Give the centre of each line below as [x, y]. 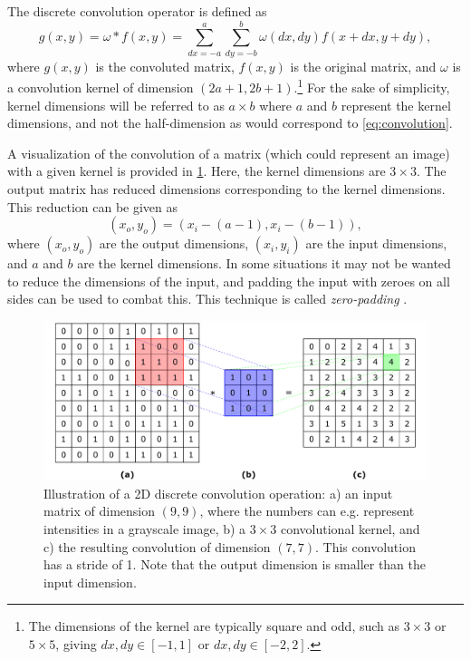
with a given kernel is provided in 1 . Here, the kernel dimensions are [197, 171]
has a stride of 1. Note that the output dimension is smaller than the [235, 564]
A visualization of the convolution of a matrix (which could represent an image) [229, 153]
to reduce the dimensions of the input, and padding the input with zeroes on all [229, 281]
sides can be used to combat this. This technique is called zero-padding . [207, 299]
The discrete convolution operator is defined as [137, 11]
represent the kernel [396, 105]
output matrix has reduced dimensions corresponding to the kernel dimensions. [226, 188]
